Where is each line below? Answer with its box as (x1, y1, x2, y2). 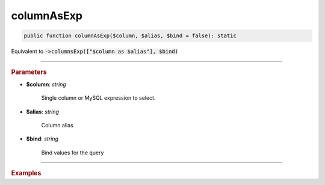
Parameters (11, 68, 48, 76)
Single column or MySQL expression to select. (41, 94, 156, 102)
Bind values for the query (41, 149, 104, 156)
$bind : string (26, 135, 58, 142)
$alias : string (26, 108, 60, 115)
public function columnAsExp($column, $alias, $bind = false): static (23, 32, 237, 39)
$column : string (26, 80, 66, 88)
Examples (11, 169, 42, 177)
